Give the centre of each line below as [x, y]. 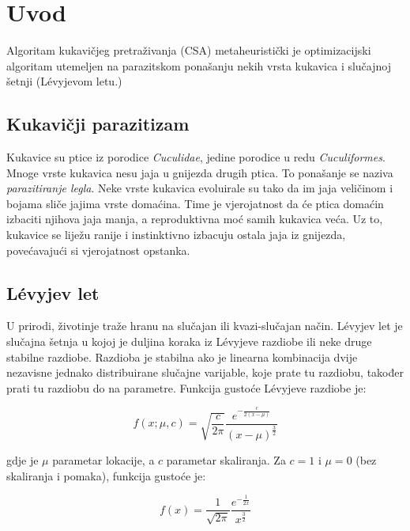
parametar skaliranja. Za [226, 460]
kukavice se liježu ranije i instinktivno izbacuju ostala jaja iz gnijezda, [176, 235]
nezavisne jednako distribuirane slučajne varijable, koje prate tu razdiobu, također [205, 372]
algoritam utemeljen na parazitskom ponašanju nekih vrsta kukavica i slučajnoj [199, 65]
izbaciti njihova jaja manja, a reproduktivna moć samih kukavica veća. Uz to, [195, 219]
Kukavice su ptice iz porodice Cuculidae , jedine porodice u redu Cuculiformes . [196, 157]
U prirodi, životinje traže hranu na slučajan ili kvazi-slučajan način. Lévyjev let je [205, 326]
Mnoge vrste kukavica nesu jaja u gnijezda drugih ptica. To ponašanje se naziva [200, 172]
